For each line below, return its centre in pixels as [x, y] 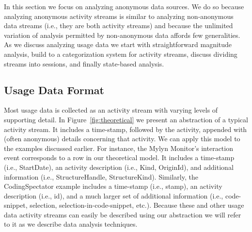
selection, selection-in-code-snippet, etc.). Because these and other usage [137, 205]
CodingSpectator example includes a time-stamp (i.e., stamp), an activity [113, 186]
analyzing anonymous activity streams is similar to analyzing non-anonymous [119, 16]
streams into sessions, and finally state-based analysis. [84, 63]
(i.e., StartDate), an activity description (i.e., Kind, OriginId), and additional [119, 167]
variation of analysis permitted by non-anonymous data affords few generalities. [122, 35]
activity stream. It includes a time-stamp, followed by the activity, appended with [126, 129]
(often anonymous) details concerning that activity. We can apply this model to [122, 139]
